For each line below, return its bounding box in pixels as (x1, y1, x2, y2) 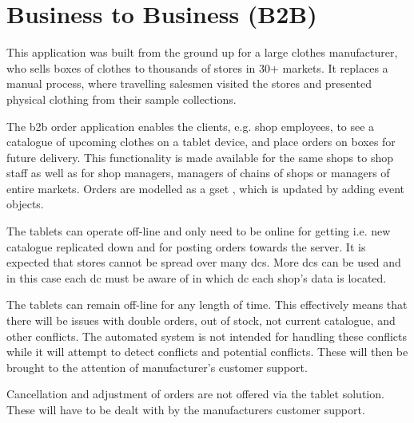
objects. (6, 196, 44, 212)
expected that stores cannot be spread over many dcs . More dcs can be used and (6, 254, 401, 271)
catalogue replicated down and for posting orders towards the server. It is (6, 238, 366, 255)
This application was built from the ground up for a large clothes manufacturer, (6, 44, 398, 61)
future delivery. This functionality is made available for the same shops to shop (6, 148, 393, 165)
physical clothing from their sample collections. (6, 90, 237, 107)
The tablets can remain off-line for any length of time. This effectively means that (6, 296, 408, 313)
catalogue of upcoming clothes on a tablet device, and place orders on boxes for (6, 133, 396, 150)
